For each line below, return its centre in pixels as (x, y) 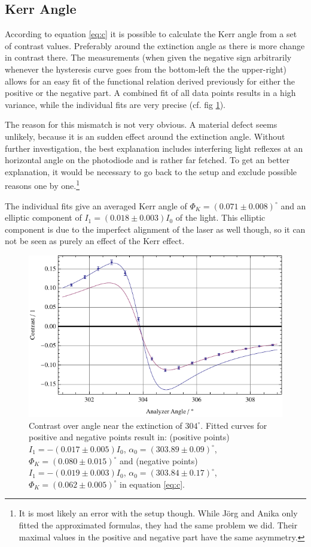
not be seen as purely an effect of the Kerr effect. (95, 241)
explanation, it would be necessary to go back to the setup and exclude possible (151, 171)
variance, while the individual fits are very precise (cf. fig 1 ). (115, 104)
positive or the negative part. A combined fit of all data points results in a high (150, 93)
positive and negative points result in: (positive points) (129, 437)
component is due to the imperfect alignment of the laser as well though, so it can (155, 229)
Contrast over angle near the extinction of (106, 425)
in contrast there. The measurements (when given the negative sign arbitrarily (148, 57)
